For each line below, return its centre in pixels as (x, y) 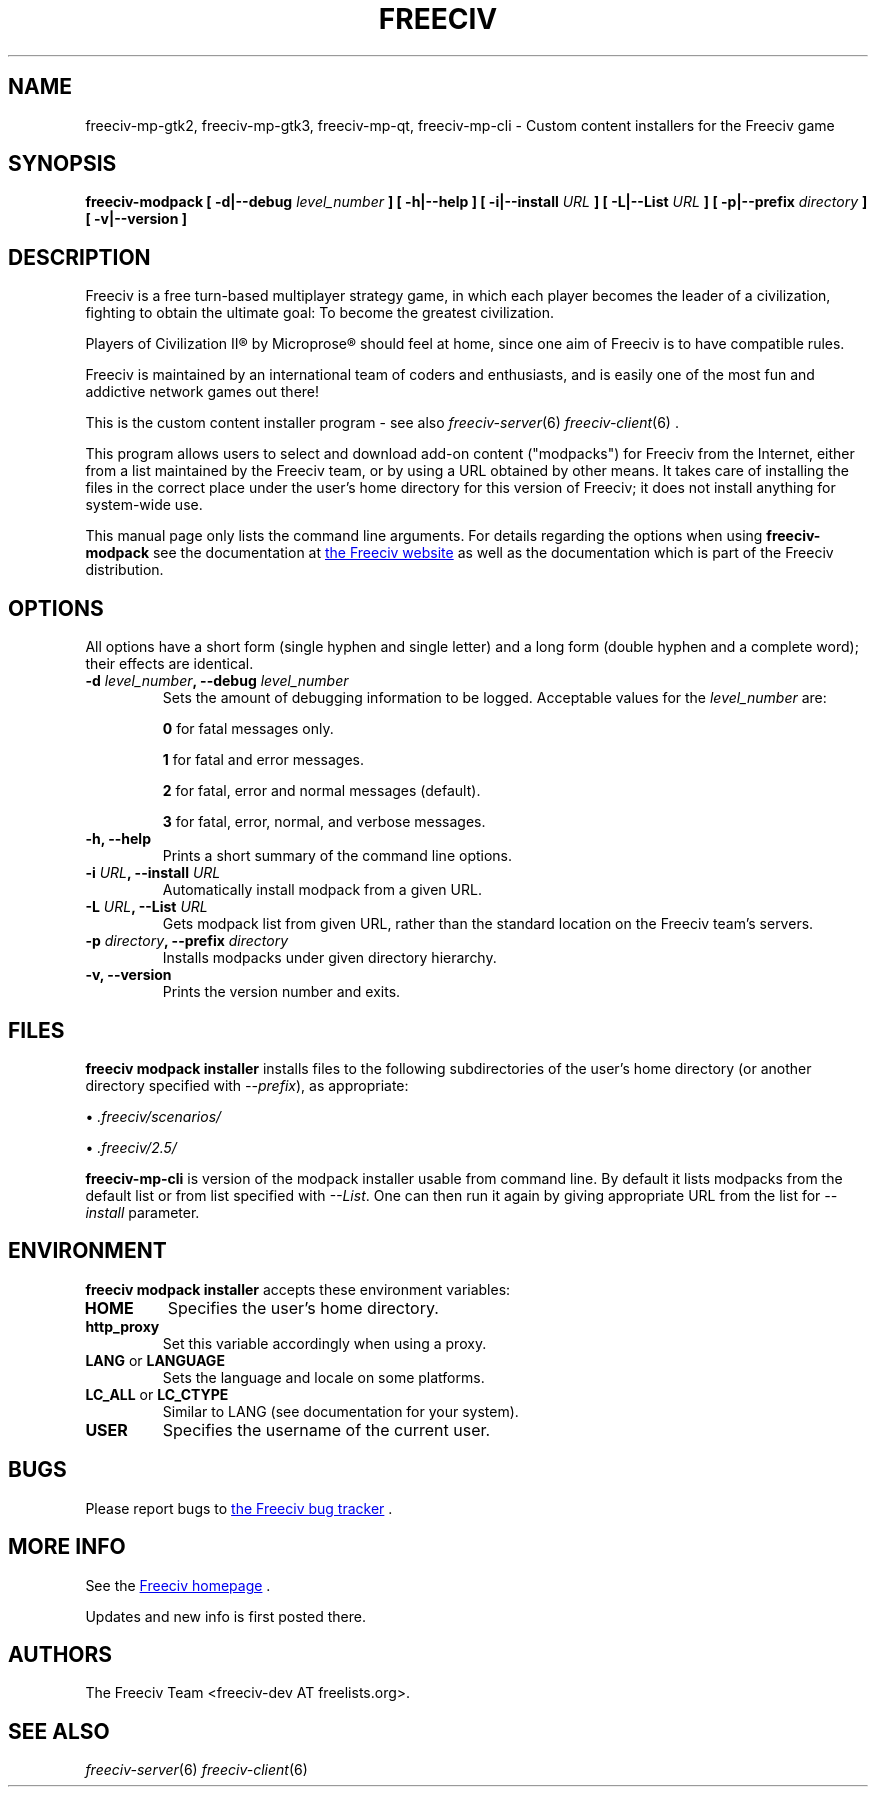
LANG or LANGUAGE (155, 1360)
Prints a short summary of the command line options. (337, 856)
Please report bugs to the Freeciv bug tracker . (239, 1508)
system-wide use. (144, 505)
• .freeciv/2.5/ (131, 1147)
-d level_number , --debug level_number (217, 681)
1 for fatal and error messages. (263, 760)
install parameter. (142, 1212)
